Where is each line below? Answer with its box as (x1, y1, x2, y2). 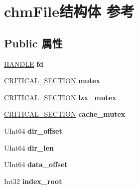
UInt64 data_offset (4, 159, 68, 170)
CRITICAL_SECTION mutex (4, 75, 101, 86)
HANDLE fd (4, 58, 44, 69)
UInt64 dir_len (4, 142, 54, 153)
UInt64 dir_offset (4, 125, 62, 136)
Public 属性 (4, 35, 63, 50)
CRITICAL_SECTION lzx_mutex (4, 92, 117, 102)
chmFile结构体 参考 (4, 1, 135, 21)
